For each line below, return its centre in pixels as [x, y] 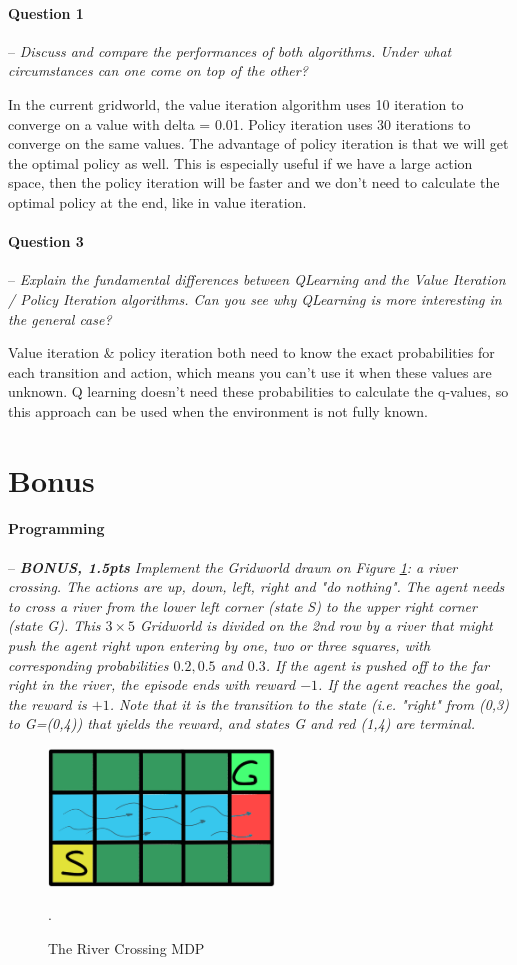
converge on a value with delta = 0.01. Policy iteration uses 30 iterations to [239, 123]
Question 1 [46, 12]
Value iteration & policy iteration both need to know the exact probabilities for [251, 352]
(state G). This [54, 625]
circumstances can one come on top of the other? [158, 70]
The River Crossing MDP [126, 947]
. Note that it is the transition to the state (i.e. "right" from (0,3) [309, 703]
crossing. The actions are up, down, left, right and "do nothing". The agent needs [256, 586]
